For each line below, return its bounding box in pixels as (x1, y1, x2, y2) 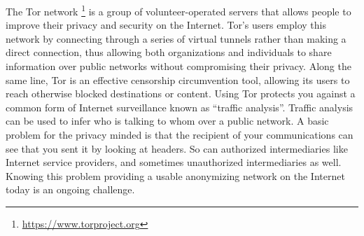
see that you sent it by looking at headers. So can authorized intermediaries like (6, 141, 348, 155)
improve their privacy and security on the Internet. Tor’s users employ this (6, 18, 326, 32)
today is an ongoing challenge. (6, 182, 135, 197)
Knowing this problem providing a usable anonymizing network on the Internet (6, 168, 345, 183)
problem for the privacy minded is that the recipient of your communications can (6, 127, 353, 141)
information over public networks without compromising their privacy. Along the (6, 59, 351, 74)
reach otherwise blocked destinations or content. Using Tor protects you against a (6, 86, 356, 101)
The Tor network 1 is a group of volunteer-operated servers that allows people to (6, 2, 351, 18)
